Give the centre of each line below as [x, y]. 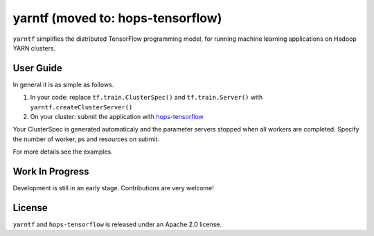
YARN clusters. [34, 48]
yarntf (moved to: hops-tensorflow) [117, 18]
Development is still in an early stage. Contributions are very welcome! [114, 188]
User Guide [37, 68]
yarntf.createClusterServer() [81, 107]
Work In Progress [51, 172]
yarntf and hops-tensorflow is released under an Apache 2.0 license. [117, 224]
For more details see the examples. [63, 152]
